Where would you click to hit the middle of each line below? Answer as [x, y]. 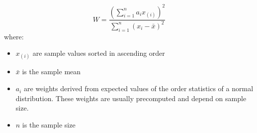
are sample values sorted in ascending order [99, 53]
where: [14, 36]
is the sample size [49, 124]
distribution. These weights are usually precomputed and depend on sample [131, 98]
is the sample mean [51, 71]
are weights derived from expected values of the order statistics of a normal [139, 88]
